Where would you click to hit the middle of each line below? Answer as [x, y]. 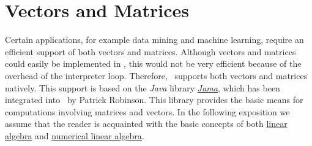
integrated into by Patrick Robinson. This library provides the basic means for [154, 100]
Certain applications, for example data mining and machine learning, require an [154, 40]
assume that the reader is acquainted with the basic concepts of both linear [146, 124]
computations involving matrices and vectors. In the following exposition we [147, 111]
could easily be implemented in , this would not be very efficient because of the [153, 63]
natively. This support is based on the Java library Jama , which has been [143, 87]
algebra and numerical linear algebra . [75, 135]
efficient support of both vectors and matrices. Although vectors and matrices [150, 51]
